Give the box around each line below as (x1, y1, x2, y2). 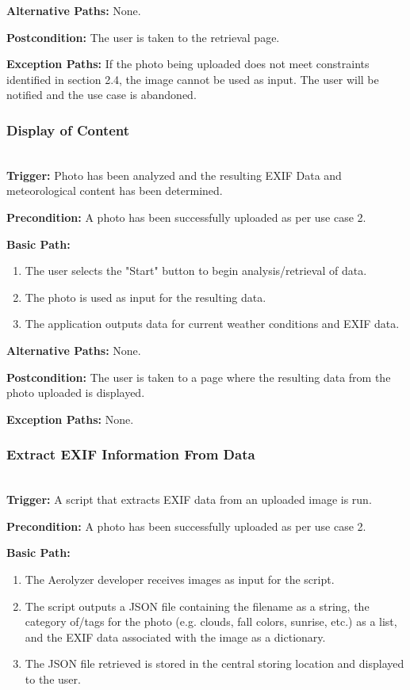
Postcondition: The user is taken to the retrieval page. (6, 29, 280, 45)
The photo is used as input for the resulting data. (25, 288, 266, 305)
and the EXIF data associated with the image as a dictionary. (25, 628, 326, 645)
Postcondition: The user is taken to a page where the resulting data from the (6, 368, 391, 385)
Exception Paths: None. (6, 410, 134, 427)
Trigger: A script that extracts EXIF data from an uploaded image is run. (6, 491, 372, 508)
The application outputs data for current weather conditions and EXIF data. (25, 315, 400, 332)
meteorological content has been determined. (6, 182, 223, 199)
